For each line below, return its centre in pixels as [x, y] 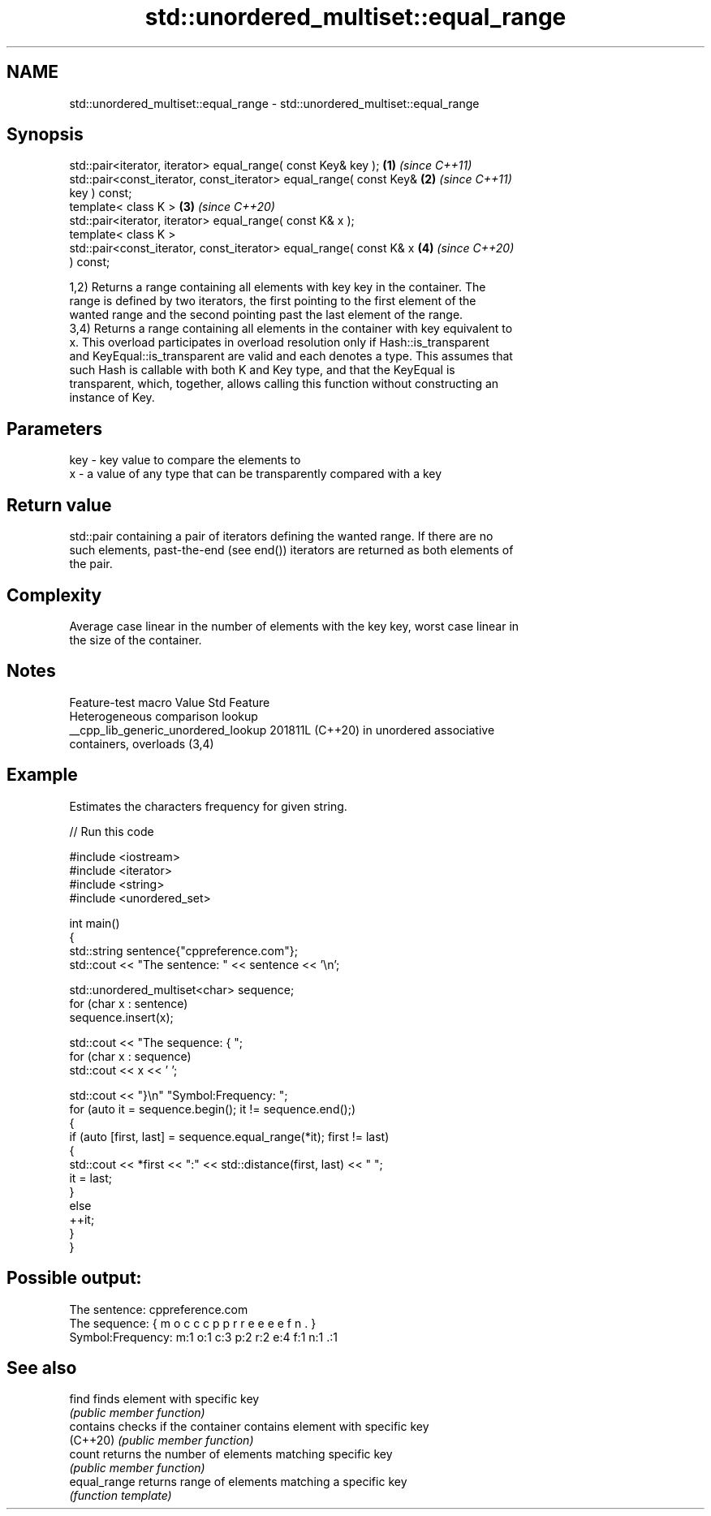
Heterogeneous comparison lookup [164, 716]
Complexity [54, 595]
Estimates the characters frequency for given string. [208, 806]
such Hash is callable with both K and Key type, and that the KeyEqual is [262, 370]
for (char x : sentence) [129, 1003]
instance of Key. [112, 398]
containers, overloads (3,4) [142, 743]
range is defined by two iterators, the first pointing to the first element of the [273, 301]
